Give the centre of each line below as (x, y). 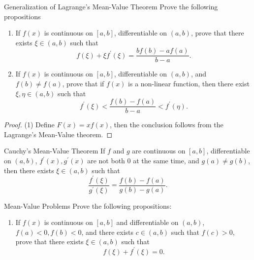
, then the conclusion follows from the (167, 125)
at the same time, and (166, 161)
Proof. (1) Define (29, 125)
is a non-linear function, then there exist (189, 84)
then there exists (29, 170)
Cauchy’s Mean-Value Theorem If (55, 151)
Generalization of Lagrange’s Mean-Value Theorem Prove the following (111, 6)
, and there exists (108, 232)
